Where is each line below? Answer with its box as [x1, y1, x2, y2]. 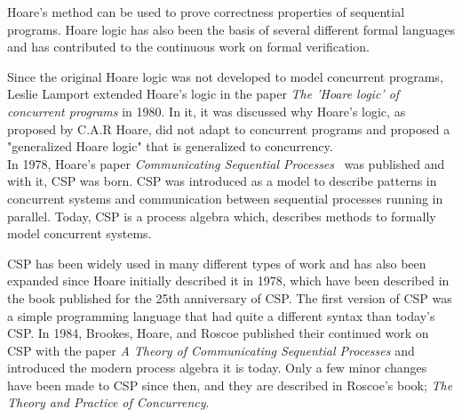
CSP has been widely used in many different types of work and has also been [7, 253, 426, 272]
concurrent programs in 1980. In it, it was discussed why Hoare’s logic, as [7, 101, 406, 120]
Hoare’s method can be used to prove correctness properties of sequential [7, 3, 405, 20]
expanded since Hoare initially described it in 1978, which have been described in [7, 271, 450, 290]
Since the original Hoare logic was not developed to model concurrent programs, [7, 67, 443, 85]
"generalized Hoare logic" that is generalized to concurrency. [7, 137, 333, 156]
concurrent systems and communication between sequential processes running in [7, 188, 443, 207]
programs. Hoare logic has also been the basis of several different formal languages [7, 20, 455, 38]
